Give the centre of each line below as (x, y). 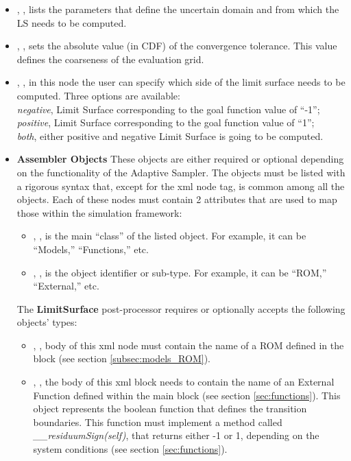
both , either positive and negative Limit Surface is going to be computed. (170, 135)
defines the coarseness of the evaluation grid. (110, 59)
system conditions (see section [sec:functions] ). (130, 449)
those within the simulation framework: (99, 212)
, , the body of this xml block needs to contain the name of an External (184, 382)
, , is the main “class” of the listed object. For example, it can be (170, 236)
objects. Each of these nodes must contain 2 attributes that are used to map (177, 199)
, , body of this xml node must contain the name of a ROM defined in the (189, 345)
